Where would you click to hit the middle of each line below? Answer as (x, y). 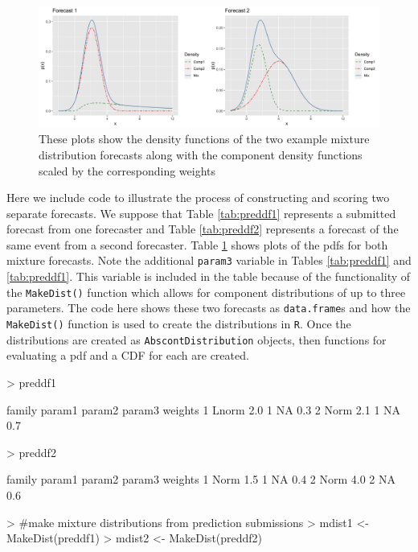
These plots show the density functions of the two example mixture (204, 139)
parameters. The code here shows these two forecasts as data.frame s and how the (209, 308)
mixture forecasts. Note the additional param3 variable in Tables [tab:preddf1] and (209, 260)
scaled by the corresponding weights (127, 170)
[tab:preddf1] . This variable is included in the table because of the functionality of (209, 276)
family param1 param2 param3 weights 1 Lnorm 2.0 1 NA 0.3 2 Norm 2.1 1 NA (204, 409)
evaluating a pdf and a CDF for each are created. (128, 355)
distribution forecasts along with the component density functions (201, 154)
